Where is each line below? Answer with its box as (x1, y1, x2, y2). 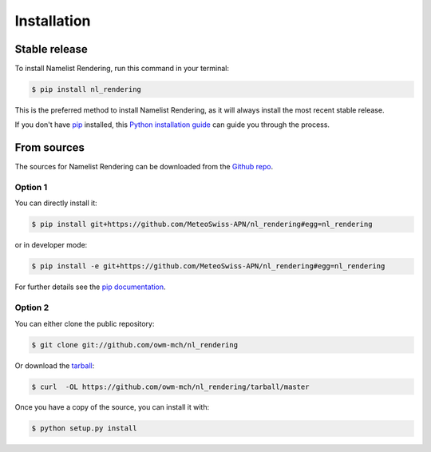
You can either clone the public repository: (14, 319, 155, 328)
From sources (14, 141, 85, 155)
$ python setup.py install (31, 424, 137, 433)
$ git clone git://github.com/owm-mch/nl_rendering (31, 340, 239, 349)
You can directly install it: (14, 198, 97, 208)
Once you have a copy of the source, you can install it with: (14, 402, 210, 412)
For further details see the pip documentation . (14, 282, 167, 291)
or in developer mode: (14, 240, 88, 250)
